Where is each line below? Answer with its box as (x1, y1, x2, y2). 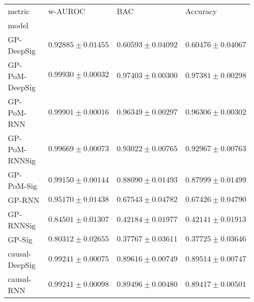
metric (8, 5, 30, 17)
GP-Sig (8, 234, 33, 245)
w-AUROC (48, 5, 85, 17)
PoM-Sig (8, 180, 37, 191)
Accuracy (185, 5, 217, 17)
